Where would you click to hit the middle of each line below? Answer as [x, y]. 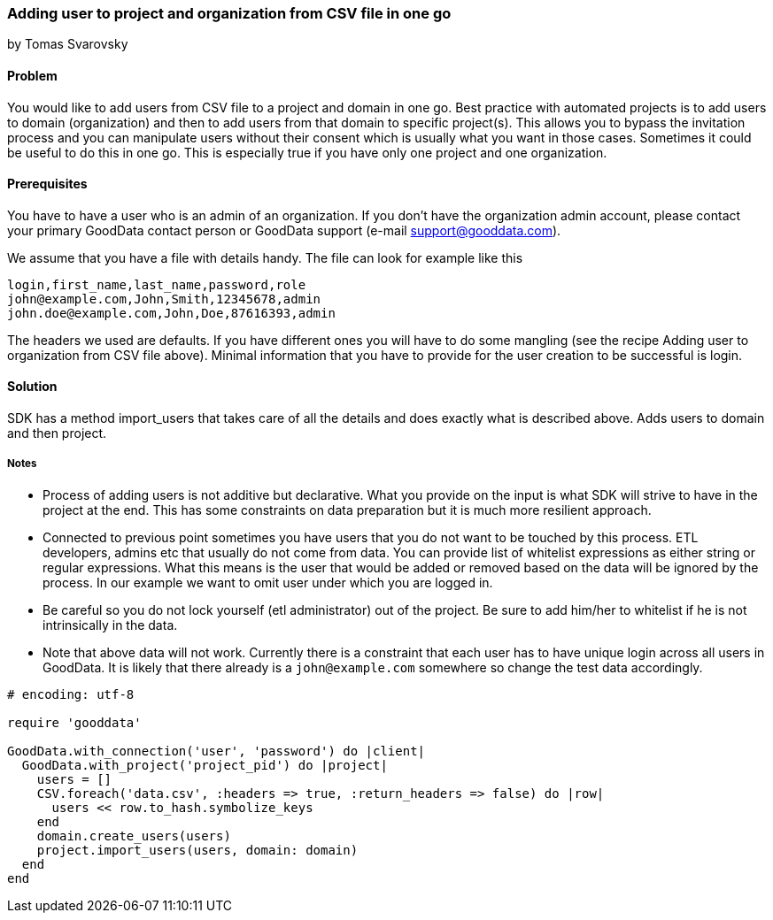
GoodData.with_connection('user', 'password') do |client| [216, 751]
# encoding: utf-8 [71, 694]
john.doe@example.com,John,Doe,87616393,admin [171, 313]
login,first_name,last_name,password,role [157, 284]
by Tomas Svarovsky [68, 44]
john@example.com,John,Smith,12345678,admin [164, 299]
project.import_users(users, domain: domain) [197, 850]
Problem [32, 75]
